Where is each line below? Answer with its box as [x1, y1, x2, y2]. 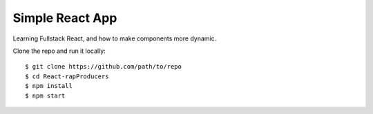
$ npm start [25, 91, 66, 100]
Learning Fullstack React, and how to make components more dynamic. [12, 34, 217, 43]
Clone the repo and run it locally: [12, 47, 106, 55]
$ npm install [25, 82, 73, 90]
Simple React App [12, 10, 117, 25]
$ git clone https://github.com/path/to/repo [25, 62, 182, 71]
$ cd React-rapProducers [25, 72, 109, 80]
